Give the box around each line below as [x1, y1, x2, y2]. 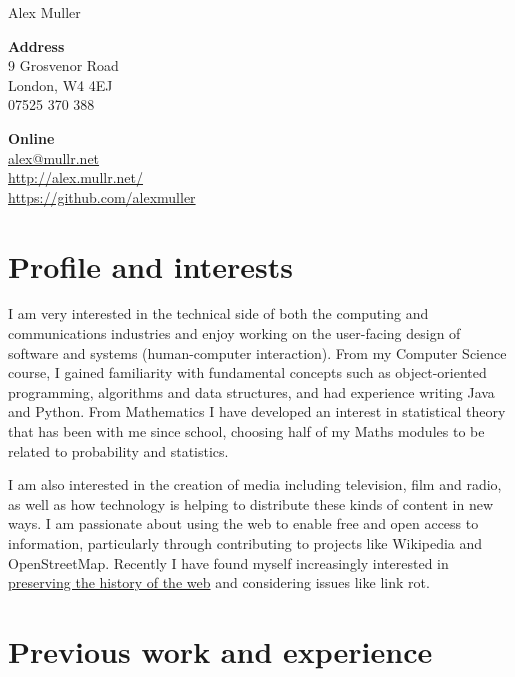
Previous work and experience [8, 630, 433, 671]
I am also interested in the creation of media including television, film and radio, [8, 474, 502, 495]
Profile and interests [8, 245, 294, 286]
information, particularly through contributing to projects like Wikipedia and [8, 533, 483, 553]
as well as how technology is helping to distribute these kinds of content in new [8, 493, 494, 514]
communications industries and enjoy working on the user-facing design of [8, 323, 461, 344]
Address [8, 35, 65, 56]
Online [8, 127, 55, 148]
